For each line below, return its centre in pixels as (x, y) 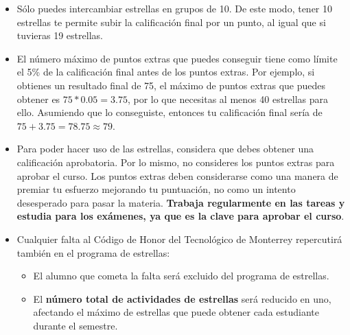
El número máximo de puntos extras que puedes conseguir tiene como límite (177, 58)
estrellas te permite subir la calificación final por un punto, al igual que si (171, 22)
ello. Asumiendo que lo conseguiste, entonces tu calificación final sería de (170, 112)
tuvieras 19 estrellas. (60, 35)
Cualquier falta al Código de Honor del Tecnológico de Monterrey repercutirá (179, 239)
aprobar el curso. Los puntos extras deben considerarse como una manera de (177, 175)
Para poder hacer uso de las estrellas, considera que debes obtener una (165, 149)
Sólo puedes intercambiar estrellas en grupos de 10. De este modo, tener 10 (175, 8)
